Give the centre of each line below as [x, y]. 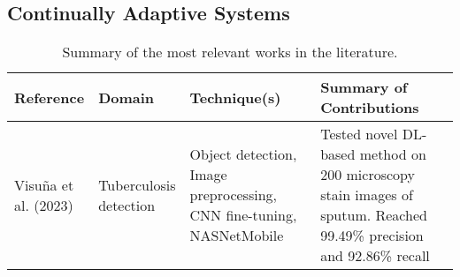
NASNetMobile [237, 236]
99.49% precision [372, 236]
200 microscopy [368, 175]
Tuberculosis [137, 184]
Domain [126, 97]
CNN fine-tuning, [243, 215]
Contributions [370, 108]
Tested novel [359, 134]
